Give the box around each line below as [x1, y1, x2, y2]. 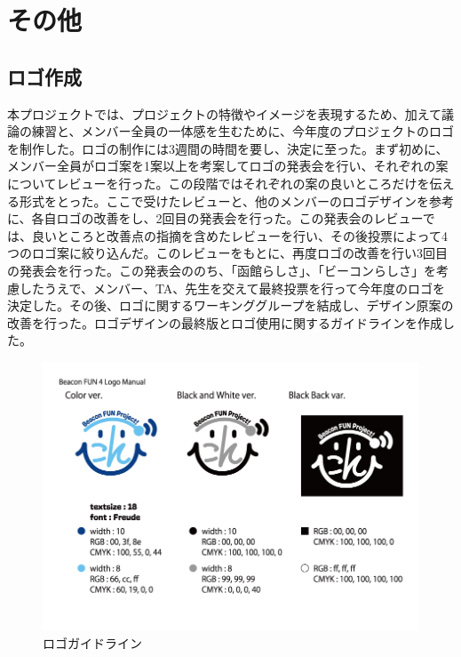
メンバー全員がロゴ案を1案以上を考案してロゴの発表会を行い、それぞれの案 [7, 156, 449, 175]
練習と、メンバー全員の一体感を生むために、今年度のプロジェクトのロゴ [31, 122, 455, 140]
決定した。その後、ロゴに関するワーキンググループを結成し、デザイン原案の [7, 296, 454, 315]
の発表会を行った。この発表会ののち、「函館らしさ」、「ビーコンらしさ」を [7, 260, 436, 279]
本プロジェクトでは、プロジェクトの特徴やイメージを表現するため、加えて [7, 104, 442, 123]
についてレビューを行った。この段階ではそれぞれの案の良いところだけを [7, 173, 430, 192]
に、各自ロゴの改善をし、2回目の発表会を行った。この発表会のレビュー [7, 209, 423, 228]
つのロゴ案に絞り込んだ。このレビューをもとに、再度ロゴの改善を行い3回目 [7, 244, 448, 262]
